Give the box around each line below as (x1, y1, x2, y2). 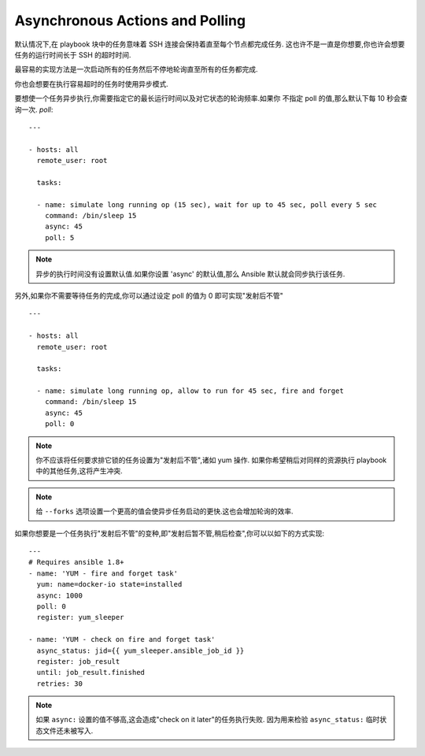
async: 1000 (36, 591, 83, 600)
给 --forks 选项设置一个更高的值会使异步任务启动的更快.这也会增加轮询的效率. (35, 506, 294, 516)
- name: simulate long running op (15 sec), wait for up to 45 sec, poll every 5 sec (36, 200, 378, 209)
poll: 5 (44, 233, 75, 242)
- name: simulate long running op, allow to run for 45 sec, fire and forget (36, 387, 344, 395)
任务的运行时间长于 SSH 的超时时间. (14, 50, 131, 59)
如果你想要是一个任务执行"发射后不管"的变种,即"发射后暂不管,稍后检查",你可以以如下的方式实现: (14, 528, 325, 538)
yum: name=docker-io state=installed (36, 580, 183, 589)
